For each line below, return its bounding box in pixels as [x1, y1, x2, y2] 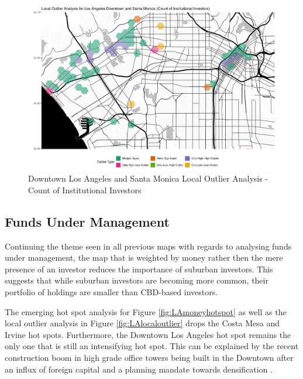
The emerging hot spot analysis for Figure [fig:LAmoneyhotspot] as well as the [5, 305, 287, 317]
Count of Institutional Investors [28, 183, 142, 196]
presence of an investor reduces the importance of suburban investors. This [5, 262, 273, 275]
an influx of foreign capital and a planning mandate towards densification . [5, 363, 273, 375]
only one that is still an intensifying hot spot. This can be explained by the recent [5, 340, 299, 352]
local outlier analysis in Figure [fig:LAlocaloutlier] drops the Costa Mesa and [5, 317, 280, 329]
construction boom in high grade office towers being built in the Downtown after [5, 351, 294, 363]
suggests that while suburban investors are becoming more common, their [5, 274, 268, 286]
